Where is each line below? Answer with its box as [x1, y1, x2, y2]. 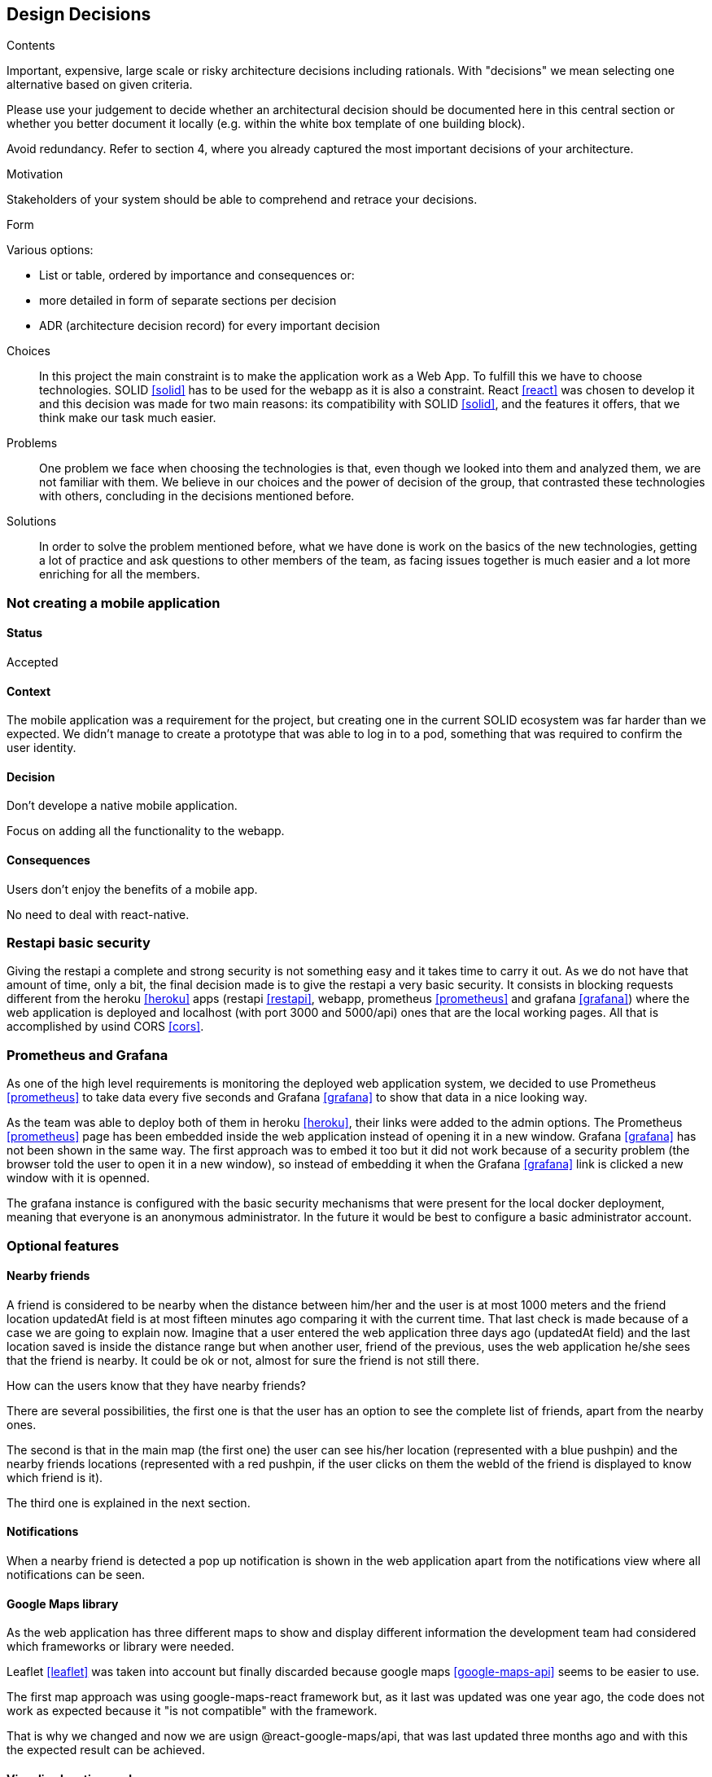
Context [7, 684, 51, 698]
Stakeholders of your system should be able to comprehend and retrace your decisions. [7, 192, 478, 207]
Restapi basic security [7, 935, 151, 952]
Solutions [7, 514, 57, 529]
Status [7, 626, 43, 640]
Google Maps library [7, 1596, 119, 1611]
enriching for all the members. [39, 567, 200, 582]
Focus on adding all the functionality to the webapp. [7, 824, 285, 838]
